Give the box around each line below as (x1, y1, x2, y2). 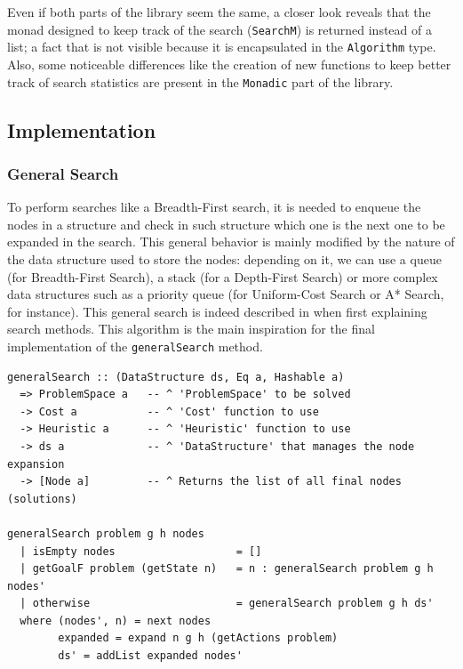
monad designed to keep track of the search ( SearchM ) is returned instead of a (7, 20, 432, 38)
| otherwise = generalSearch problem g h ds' (20, 597, 434, 610)
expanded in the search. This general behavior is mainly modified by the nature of (7, 232, 455, 251)
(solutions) (7, 492, 77, 505)
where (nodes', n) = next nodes (20, 614, 212, 627)
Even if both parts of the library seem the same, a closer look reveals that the (7, 3, 431, 20)
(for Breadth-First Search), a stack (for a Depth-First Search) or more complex (7, 267, 438, 286)
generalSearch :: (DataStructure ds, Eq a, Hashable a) (7, 370, 345, 383)
